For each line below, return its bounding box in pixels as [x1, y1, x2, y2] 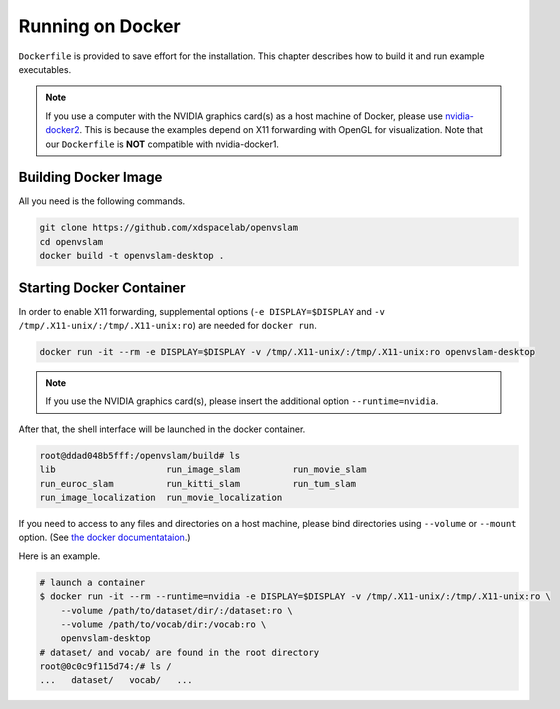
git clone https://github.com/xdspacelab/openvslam [39, 222, 299, 234]
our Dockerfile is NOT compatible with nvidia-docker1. [45, 138, 280, 150]
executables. [18, 63, 72, 75]
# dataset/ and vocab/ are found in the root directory [39, 646, 320, 658]
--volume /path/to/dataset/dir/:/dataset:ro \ [60, 605, 294, 616]
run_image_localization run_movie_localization [39, 491, 283, 503]
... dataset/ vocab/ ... [39, 675, 194, 686]
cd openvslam [39, 236, 104, 247]
